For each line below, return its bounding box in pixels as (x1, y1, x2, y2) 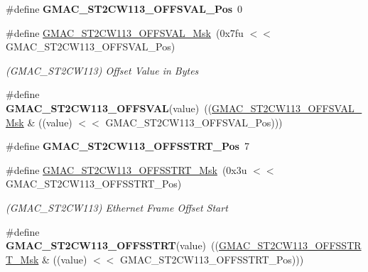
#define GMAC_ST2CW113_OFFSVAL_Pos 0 (6, 1, 243, 16)
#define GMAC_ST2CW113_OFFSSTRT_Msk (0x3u (6, 162, 247, 177)
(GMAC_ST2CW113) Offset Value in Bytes (6, 62, 199, 77)
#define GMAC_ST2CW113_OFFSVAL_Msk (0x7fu (6, 25, 244, 40)
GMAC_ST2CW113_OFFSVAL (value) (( (6, 100, 212, 115)
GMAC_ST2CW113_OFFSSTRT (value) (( (6, 238, 219, 253)
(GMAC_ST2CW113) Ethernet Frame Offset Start (6, 200, 228, 214)
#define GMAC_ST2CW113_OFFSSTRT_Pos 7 (6, 138, 249, 153)
